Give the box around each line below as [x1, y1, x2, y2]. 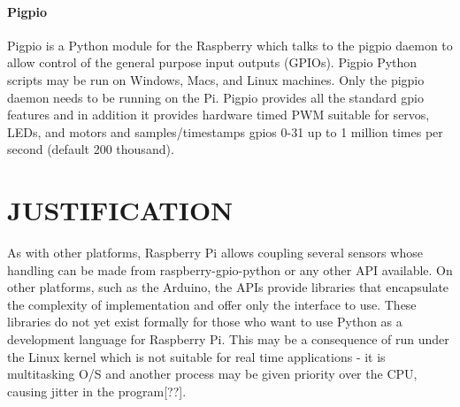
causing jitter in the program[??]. [7, 381, 187, 400]
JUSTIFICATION [7, 192, 234, 228]
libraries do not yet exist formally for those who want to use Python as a [7, 312, 402, 331]
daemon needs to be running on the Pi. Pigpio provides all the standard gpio [7, 88, 424, 106]
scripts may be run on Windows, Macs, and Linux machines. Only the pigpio [7, 70, 425, 88]
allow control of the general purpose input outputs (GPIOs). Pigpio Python [7, 53, 418, 72]
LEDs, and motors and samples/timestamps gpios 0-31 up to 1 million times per [7, 122, 443, 141]
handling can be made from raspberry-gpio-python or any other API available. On [7, 260, 453, 279]
